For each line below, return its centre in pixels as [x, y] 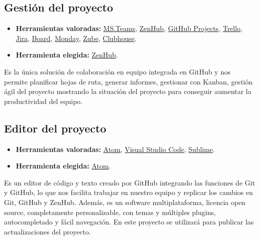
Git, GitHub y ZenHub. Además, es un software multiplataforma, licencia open [125, 202]
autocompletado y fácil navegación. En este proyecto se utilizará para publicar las [129, 222]
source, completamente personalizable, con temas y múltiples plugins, [110, 212]
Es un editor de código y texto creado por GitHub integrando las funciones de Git [129, 182]
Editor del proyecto [55, 128]
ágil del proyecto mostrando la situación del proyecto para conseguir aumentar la [128, 91]
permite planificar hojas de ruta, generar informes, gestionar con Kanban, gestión [129, 81]
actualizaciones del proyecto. [47, 231]
